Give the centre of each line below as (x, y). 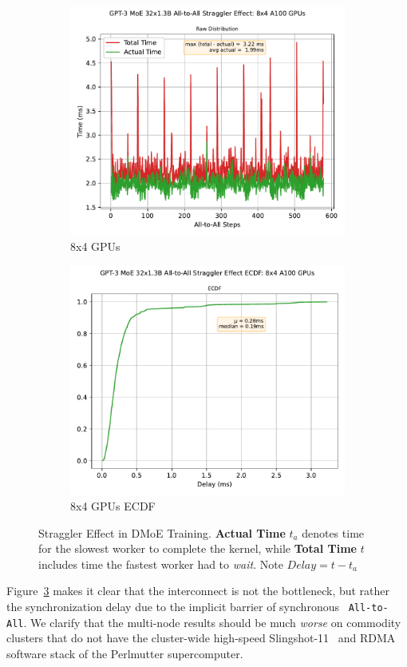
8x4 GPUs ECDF (113, 506)
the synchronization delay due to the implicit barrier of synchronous (173, 607)
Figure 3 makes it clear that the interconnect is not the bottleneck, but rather (198, 591)
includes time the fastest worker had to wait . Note (161, 564)
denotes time (333, 532)
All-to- (368, 608)
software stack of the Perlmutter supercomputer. (125, 653)
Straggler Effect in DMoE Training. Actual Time (162, 532)
